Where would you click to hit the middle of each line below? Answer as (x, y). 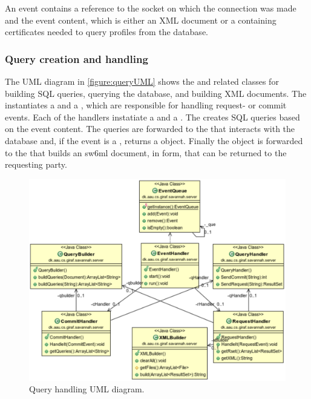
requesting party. (36, 164)
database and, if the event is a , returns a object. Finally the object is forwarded (154, 140)
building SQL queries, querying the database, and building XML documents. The (156, 93)
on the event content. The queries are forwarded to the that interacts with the (150, 129)
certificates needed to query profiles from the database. (106, 32)
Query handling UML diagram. (87, 389)
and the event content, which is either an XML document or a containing (141, 20)
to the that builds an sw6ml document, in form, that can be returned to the (146, 152)
